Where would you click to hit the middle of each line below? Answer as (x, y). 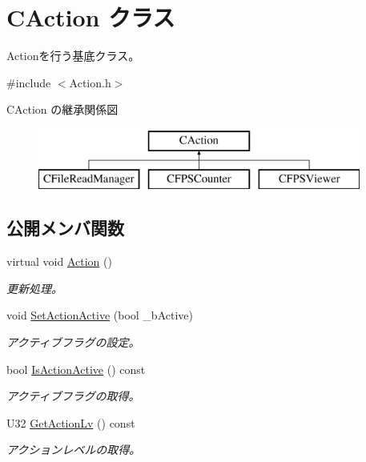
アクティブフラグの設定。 (73, 342)
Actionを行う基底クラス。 (73, 56)
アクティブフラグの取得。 (73, 396)
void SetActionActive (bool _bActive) (100, 315)
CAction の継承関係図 (62, 109)
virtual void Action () (59, 261)
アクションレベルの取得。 (74, 450)
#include (29, 82)
